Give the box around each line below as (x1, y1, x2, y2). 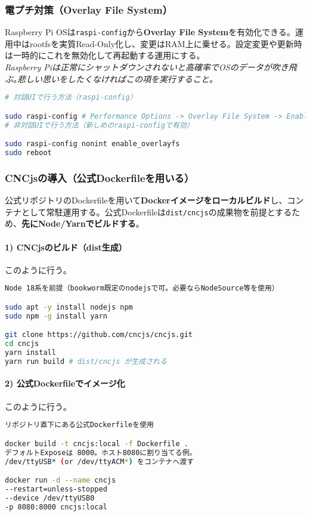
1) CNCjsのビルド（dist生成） (5, 240, 127, 253)
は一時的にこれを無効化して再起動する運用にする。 (5, 49, 205, 61)
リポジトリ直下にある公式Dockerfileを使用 (5, 421, 154, 430)
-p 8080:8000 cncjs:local (5, 502, 107, 511)
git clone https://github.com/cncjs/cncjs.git (5, 330, 193, 339)
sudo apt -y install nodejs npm (5, 302, 133, 311)
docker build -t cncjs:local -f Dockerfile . (5, 439, 188, 448)
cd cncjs (5, 339, 39, 348)
